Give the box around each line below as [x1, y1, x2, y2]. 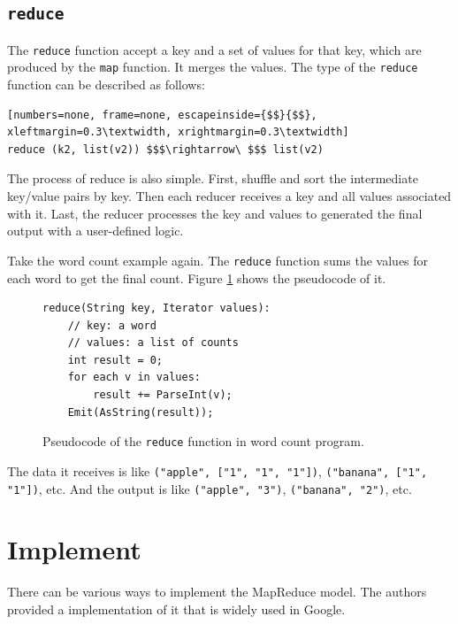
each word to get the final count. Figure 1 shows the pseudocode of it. [7, 268, 386, 287]
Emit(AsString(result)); [67, 405, 214, 419]
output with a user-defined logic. [7, 221, 184, 240]
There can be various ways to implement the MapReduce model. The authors [7, 582, 427, 601]
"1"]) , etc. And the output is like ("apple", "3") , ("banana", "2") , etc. [7, 479, 412, 497]
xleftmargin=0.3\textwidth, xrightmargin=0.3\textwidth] [7, 126, 349, 139]
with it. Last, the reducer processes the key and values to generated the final [7, 204, 423, 222]
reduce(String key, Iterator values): [42, 302, 271, 315]
